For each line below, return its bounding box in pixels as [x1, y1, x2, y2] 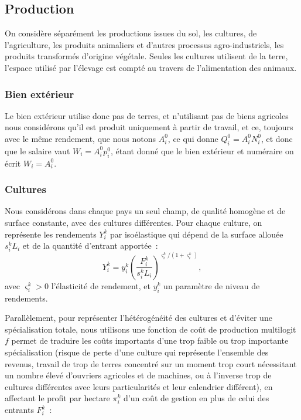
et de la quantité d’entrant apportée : [22, 239, 158, 252]
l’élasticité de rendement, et [51, 279, 151, 292]
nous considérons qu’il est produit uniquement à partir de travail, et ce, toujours [5, 121, 293, 133]
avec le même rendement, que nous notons [5, 132, 156, 144]
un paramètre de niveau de [163, 279, 260, 292]
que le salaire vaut [5, 144, 70, 157]
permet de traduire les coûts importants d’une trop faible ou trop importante [11, 334, 289, 347]
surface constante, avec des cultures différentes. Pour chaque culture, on [5, 216, 262, 228]
